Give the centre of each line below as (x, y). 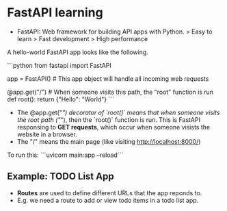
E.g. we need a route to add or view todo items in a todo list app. (108, 200)
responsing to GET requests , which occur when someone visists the (113, 127)
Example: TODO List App (61, 176)
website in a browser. (47, 134)
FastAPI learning (55, 13)
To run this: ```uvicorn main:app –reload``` (65, 155)
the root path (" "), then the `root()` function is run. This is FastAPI (108, 120)
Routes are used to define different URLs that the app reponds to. (109, 193)
